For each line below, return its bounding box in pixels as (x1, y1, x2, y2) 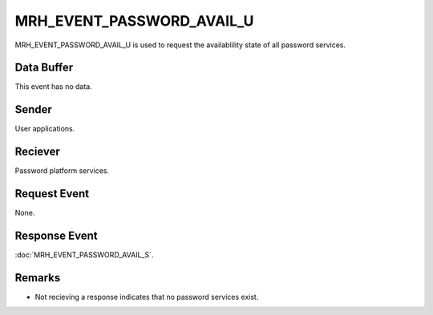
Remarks (14, 271, 61, 285)
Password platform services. (14, 166, 110, 176)
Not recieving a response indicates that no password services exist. (34, 292, 259, 301)
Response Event (14, 228, 98, 242)
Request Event (14, 187, 90, 200)
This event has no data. (14, 82, 92, 91)
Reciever (14, 145, 60, 159)
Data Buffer (14, 61, 74, 75)
